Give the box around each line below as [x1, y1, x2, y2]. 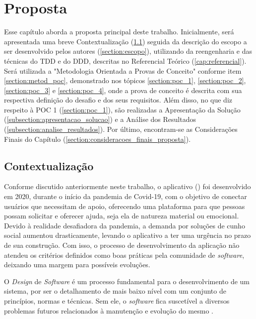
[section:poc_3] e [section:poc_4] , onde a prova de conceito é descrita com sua [4, 85, 242, 95]
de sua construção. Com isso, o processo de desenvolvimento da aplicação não [4, 240, 240, 250]
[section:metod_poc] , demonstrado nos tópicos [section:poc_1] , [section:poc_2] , [4, 75, 246, 86]
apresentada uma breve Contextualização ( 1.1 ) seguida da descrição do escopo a [4, 36, 247, 46]
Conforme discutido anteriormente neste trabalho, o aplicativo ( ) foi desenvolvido [4, 181, 251, 192]
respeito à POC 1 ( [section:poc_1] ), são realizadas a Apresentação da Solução [4, 104, 241, 114]
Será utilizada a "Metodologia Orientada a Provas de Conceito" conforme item [4, 65, 242, 76]
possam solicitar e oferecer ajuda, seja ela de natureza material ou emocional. [4, 211, 239, 221]
